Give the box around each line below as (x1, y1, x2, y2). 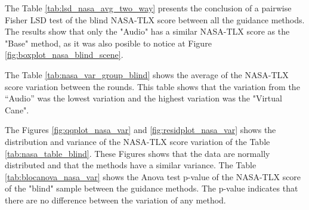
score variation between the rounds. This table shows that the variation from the (5, 80, 300, 92)
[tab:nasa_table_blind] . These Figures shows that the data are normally (5, 147, 270, 159)
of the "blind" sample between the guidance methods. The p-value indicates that (5, 182, 298, 194)
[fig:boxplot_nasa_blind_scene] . (5, 48, 123, 61)
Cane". (5, 103, 29, 116)
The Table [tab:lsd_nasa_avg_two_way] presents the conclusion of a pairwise (5, 2, 292, 14)
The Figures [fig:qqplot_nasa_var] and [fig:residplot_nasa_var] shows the (5, 123, 276, 136)
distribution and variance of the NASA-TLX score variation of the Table (5, 135, 270, 147)
